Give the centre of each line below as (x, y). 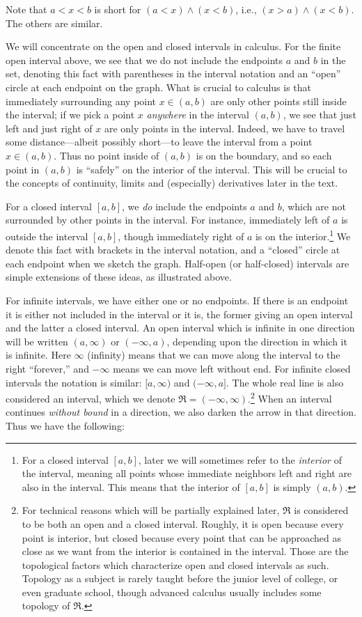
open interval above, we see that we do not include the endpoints (144, 60)
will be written (37, 341)
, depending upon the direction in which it (257, 341)
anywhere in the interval (198, 115)
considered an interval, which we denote (90, 398)
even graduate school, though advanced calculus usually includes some (172, 592)
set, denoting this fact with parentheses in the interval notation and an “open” (173, 73)
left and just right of (49, 128)
